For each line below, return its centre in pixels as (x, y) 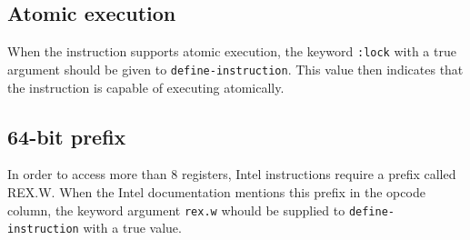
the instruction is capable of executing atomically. (146, 87)
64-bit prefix (67, 136)
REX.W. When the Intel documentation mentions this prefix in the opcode (216, 191)
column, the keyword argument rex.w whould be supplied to (176, 210)
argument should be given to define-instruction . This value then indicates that (235, 69)
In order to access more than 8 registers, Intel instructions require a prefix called (232, 174)
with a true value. (132, 228)
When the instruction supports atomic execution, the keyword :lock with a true (232, 51)
